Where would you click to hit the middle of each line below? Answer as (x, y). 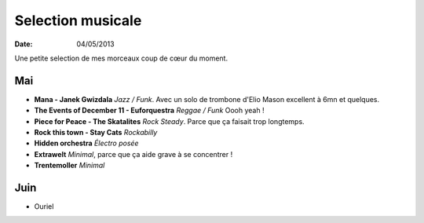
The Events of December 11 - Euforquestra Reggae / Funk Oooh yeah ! (149, 111)
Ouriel (44, 207)
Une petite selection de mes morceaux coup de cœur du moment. (121, 58)
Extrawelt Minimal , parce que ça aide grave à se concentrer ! (133, 154)
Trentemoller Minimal (69, 166)
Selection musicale (78, 20)
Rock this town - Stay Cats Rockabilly (96, 133)
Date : (24, 44)
